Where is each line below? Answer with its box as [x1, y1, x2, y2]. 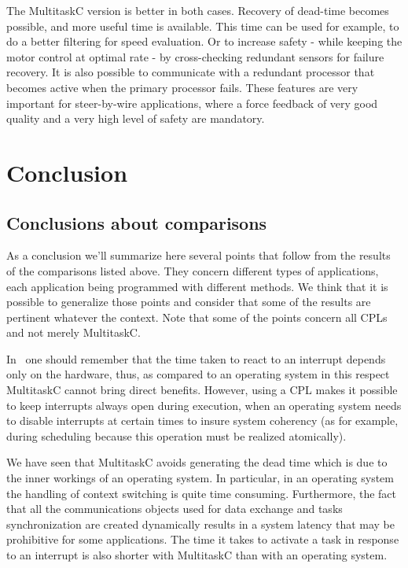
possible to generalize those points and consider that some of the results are [6, 293, 371, 310]
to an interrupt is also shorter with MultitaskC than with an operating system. [6, 547, 388, 563]
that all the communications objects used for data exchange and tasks [6, 500, 343, 517]
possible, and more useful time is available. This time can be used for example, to [6, 17, 399, 34]
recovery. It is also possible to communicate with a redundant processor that [6, 64, 375, 80]
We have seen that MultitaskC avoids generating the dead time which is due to [6, 454, 388, 470]
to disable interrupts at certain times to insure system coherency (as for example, [6, 412, 399, 429]
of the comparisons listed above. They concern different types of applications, [6, 262, 379, 278]
